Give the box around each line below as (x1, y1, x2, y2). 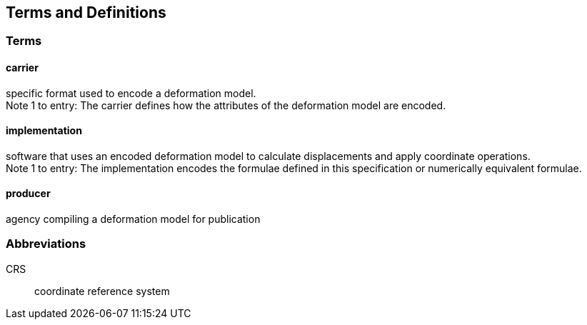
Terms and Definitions (6, 4, 166, 21)
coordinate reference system (34, 284, 170, 297)
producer (6, 187, 51, 200)
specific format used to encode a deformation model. (6, 86, 256, 99)
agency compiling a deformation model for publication (6, 213, 261, 226)
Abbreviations (6, 236, 86, 251)
